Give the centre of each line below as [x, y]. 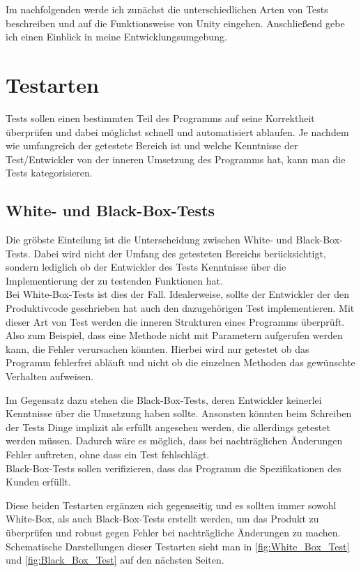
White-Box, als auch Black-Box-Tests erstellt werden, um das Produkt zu [162, 519]
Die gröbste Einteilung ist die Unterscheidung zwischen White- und [149, 240]
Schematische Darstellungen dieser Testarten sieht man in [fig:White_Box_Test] [178, 546]
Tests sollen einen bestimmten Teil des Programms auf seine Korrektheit [160, 118]
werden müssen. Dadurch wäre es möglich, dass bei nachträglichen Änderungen [174, 441]
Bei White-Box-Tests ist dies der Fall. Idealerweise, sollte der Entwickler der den [177, 294]
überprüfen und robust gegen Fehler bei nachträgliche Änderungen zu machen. [173, 532]
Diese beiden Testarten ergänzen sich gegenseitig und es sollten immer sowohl [171, 505]
